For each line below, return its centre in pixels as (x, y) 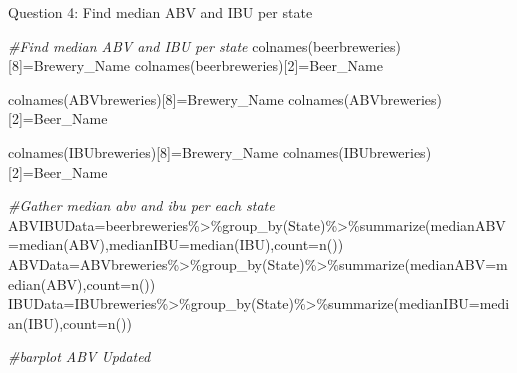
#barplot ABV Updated (79, 356)
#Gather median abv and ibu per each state (141, 205)
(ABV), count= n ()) (98, 283)
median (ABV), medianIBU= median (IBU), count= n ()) (181, 244)
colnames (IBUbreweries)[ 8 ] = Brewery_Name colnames (173, 151)
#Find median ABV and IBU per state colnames (158, 45)
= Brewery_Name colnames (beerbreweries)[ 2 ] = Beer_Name (202, 65)
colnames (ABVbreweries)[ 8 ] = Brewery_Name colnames (176, 98)
